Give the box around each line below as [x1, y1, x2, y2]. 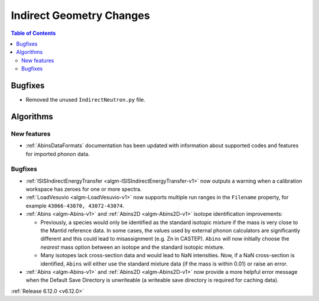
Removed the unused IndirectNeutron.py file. [25, 96, 146, 103]
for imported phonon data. [25, 150, 90, 157]
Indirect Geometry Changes [11, 9, 150, 22]
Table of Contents [11, 30, 56, 37]
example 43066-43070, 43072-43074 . [25, 202, 125, 209]
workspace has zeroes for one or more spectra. [25, 186, 142, 193]
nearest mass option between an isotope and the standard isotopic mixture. [40, 243, 224, 251]
